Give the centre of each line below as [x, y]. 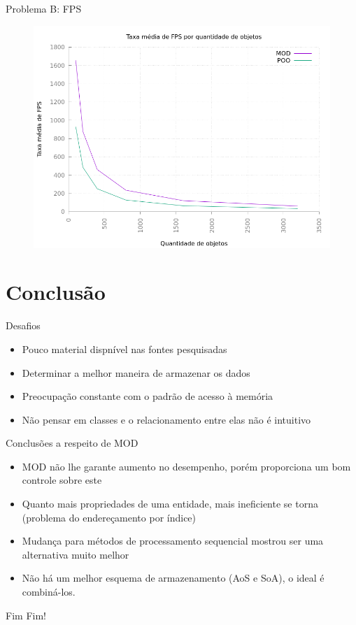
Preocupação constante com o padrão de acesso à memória [148, 396]
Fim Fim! [26, 615]
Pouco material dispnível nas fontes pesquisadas [124, 349]
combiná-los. [49, 592]
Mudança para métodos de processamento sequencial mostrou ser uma [173, 541]
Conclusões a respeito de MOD [72, 443]
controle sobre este [62, 480]
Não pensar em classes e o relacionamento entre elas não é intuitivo [166, 419]
